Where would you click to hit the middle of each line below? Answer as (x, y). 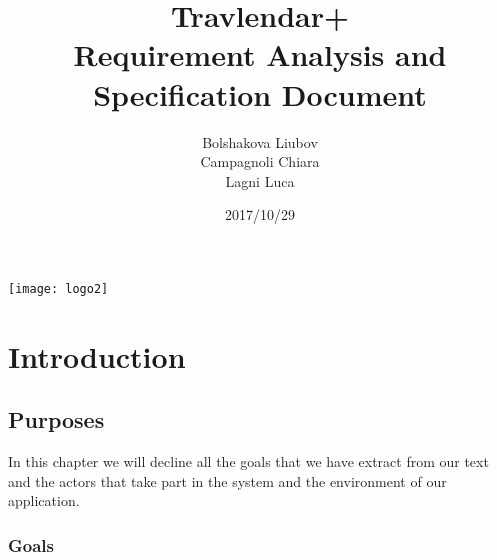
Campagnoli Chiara (260, 161)
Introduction (97, 355)
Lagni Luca (260, 180)
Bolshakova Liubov (260, 141)
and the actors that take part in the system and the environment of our (227, 480)
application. (44, 500)
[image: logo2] (58, 288)
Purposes (56, 419)
